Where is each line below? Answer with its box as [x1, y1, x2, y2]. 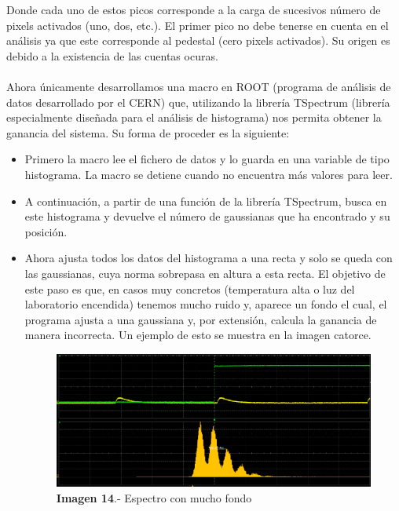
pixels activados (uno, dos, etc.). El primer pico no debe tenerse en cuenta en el [6, 16, 389, 33]
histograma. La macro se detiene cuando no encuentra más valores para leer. [24, 166, 393, 182]
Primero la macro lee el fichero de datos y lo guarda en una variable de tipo [24, 151, 390, 167]
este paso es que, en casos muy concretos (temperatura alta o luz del [24, 280, 355, 297]
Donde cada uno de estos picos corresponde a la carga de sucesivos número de [6, 2, 381, 17]
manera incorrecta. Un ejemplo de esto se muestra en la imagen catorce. [24, 327, 372, 343]
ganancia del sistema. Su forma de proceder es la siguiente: [6, 124, 290, 141]
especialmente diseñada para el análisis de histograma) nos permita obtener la [6, 109, 382, 126]
